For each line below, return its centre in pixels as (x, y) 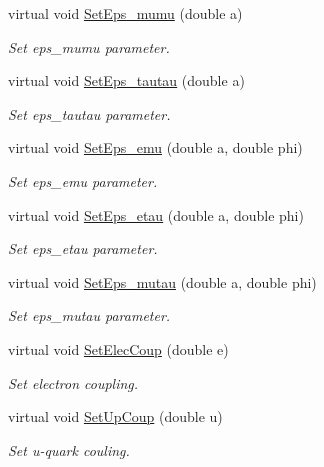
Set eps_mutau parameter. (89, 315)
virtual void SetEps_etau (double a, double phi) (156, 214)
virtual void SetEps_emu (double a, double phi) (155, 147)
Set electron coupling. (73, 382)
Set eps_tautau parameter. (89, 113)
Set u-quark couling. (69, 449)
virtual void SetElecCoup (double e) (118, 348)
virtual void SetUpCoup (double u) (115, 416)
